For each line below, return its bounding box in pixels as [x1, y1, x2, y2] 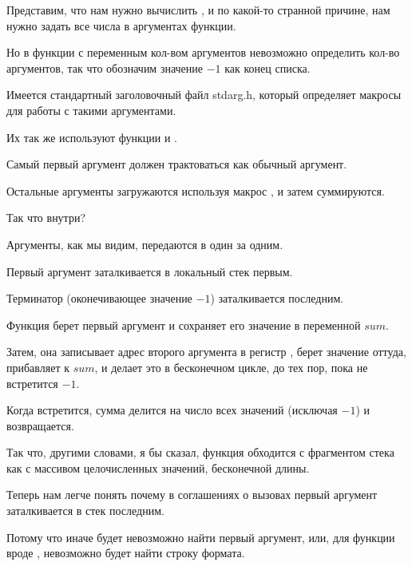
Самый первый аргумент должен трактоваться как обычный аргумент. [6, 156, 347, 172]
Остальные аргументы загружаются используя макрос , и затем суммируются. [6, 182, 385, 199]
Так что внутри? [6, 209, 86, 226]
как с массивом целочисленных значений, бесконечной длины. [6, 459, 310, 476]
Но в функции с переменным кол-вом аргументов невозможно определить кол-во [6, 44, 400, 61]
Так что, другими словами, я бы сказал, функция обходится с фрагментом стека [6, 444, 394, 461]
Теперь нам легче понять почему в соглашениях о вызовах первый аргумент [6, 486, 378, 503]
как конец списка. [224, 59, 311, 76]
